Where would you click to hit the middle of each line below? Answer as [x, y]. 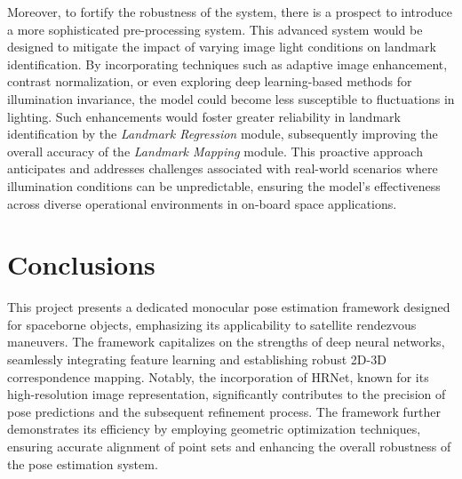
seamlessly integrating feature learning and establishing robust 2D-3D [197, 359]
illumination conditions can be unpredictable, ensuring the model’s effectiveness [224, 185]
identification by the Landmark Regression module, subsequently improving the [223, 134]
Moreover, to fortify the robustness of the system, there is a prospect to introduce [230, 12]
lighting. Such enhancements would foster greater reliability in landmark [204, 116]
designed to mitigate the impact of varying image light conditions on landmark [222, 47]
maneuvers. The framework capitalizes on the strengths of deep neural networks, [226, 342]
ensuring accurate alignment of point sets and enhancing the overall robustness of [229, 446]
